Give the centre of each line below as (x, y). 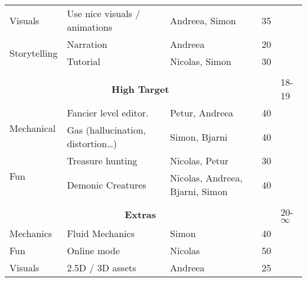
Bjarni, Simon (199, 191)
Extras (140, 214)
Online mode (93, 250)
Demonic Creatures (107, 184)
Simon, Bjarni (199, 137)
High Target (140, 89)
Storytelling (34, 53)
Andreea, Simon (203, 20)
